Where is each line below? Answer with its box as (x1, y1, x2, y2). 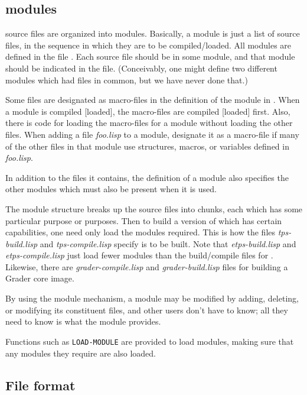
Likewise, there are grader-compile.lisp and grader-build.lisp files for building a (5, 260, 288, 273)
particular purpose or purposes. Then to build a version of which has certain (5, 214, 282, 226)
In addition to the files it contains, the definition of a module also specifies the (5, 171, 289, 183)
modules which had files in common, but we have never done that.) (5, 73, 248, 86)
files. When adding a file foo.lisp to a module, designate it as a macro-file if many (5, 128, 299, 140)
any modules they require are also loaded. (5, 347, 156, 359)
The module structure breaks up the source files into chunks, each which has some (5, 202, 303, 215)
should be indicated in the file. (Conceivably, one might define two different (5, 61, 277, 74)
